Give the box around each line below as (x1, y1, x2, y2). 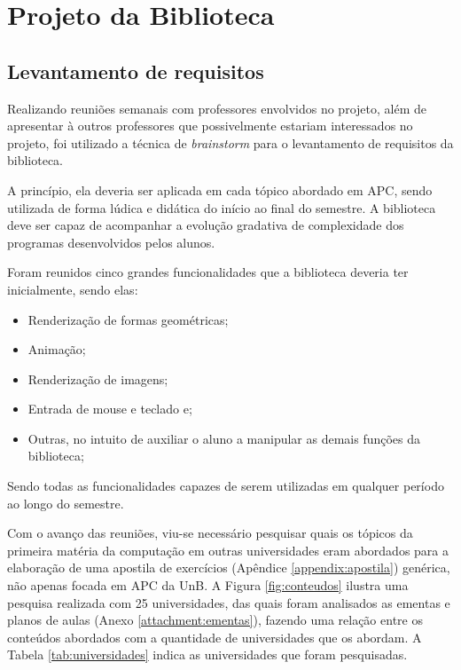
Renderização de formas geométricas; (27, 310, 229, 328)
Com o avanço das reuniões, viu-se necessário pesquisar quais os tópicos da (7, 524, 413, 542)
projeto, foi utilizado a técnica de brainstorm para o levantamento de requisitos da (7, 133, 454, 152)
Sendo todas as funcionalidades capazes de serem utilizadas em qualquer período (7, 477, 444, 495)
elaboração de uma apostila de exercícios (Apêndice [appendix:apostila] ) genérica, (7, 558, 450, 577)
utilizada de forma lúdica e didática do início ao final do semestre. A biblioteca (7, 198, 436, 217)
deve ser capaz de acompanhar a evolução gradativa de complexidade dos (7, 216, 404, 234)
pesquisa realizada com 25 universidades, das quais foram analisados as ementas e (7, 593, 450, 611)
